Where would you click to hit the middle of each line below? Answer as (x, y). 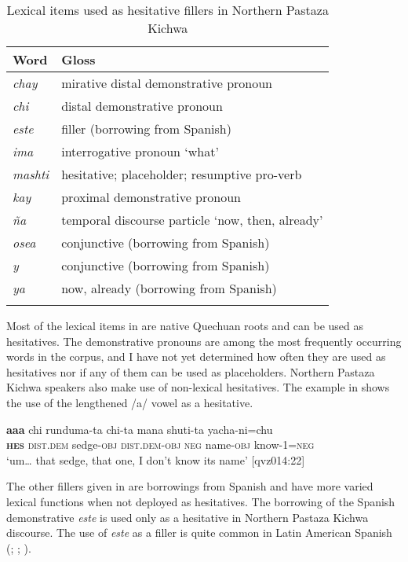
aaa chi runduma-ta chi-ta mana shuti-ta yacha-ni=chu (140, 429)
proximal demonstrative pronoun (151, 197)
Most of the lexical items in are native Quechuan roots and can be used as (185, 325)
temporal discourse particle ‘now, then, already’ (192, 220)
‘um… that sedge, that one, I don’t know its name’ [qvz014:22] (156, 459)
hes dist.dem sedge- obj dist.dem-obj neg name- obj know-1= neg (160, 444)
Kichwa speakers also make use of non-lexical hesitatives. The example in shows (198, 387)
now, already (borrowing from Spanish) (169, 288)
